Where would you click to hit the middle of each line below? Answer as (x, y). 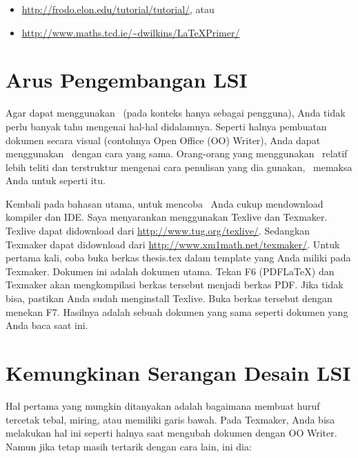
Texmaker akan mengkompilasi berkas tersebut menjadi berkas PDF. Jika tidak (175, 285)
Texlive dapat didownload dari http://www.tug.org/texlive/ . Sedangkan (158, 231)
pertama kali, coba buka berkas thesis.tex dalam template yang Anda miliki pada (178, 258)
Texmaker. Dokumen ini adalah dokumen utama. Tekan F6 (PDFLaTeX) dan (170, 271)
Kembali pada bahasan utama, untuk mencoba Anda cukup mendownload (165, 203)
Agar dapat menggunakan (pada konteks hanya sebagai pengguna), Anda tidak (176, 113)
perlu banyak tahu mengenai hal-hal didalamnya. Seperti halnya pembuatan (166, 126)
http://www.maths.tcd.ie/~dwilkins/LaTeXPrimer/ (131, 32)
